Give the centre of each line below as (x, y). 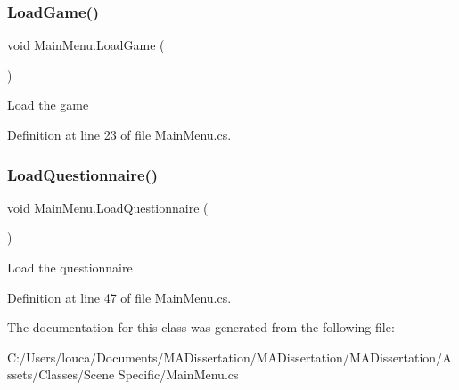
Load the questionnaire (70, 267)
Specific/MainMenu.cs (178, 374)
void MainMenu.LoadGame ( (86, 45)
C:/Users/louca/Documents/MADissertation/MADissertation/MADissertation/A (229, 357)
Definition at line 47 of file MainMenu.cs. (119, 297)
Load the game (48, 105)
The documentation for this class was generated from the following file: (201, 327)
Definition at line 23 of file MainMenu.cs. (119, 134)
